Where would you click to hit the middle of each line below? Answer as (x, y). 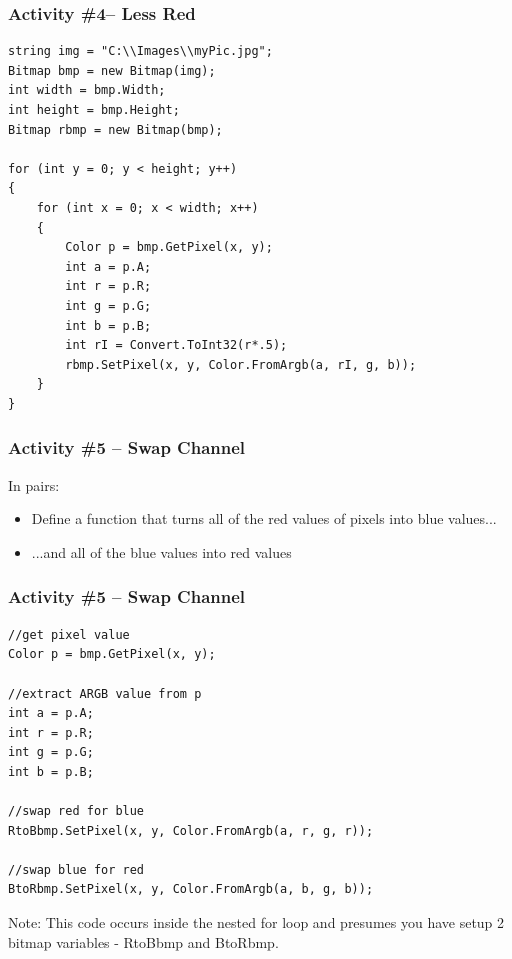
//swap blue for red (76, 869)
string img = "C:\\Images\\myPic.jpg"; (140, 51)
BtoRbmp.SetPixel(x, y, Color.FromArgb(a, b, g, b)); (191, 889)
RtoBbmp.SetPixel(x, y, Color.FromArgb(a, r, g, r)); (191, 830)
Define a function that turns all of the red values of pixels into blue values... (264, 518)
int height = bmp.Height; (94, 110)
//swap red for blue (76, 811)
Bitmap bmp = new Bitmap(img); (112, 70)
